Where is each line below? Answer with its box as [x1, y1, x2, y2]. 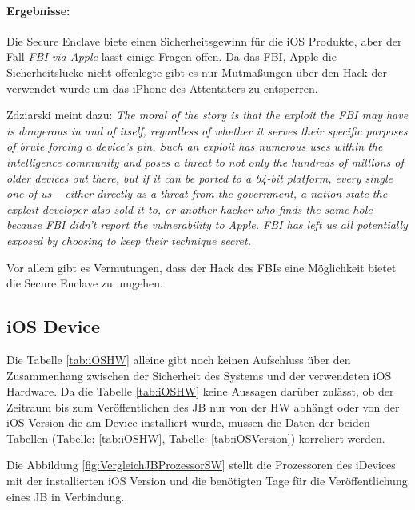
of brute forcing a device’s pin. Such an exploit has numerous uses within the [6, 138, 383, 155]
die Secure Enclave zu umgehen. [6, 275, 163, 291]
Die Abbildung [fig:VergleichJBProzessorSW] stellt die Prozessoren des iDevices [6, 456, 396, 473]
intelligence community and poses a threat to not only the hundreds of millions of [6, 153, 404, 170]
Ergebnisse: [6, 2, 70, 18]
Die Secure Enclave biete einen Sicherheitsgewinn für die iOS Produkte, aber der [6, 32, 402, 49]
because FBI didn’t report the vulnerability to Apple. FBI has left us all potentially [6, 216, 408, 233]
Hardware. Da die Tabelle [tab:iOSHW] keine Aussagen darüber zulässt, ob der [6, 383, 394, 400]
